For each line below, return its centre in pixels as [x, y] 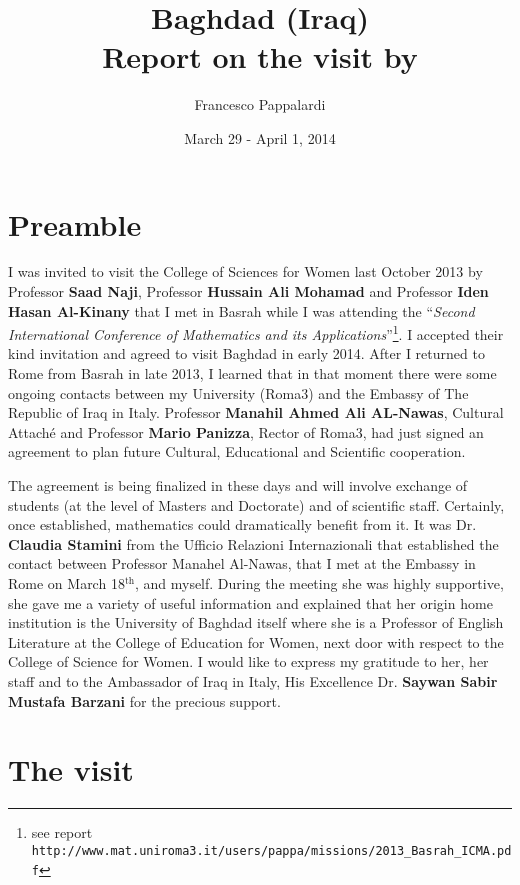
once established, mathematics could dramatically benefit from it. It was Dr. [242, 524]
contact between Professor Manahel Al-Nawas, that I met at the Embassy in [242, 563]
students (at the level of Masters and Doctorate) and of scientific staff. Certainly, [256, 504]
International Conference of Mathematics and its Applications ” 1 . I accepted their [256, 332]
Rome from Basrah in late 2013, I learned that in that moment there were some [252, 373]
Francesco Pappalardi [260, 104]
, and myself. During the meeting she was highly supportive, [319, 583]
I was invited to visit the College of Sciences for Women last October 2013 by [245, 271]
